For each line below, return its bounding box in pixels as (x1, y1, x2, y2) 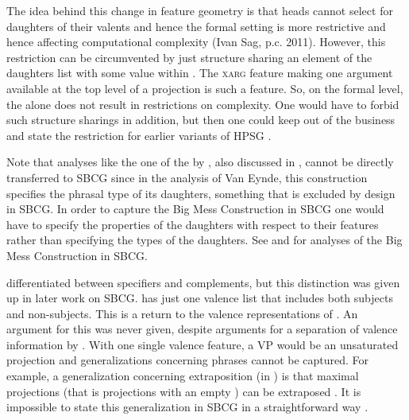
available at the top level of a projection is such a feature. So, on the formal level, (6, 80, 403, 96)
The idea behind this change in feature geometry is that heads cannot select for (6, 2, 393, 18)
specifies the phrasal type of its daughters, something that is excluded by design (6, 185, 395, 201)
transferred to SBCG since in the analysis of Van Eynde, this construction (6, 169, 368, 185)
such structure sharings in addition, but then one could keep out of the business (6, 111, 395, 128)
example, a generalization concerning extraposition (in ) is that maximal (6, 367, 359, 384)
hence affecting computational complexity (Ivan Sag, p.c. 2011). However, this (6, 33, 386, 50)
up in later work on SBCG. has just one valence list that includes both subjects (6, 290, 393, 306)
